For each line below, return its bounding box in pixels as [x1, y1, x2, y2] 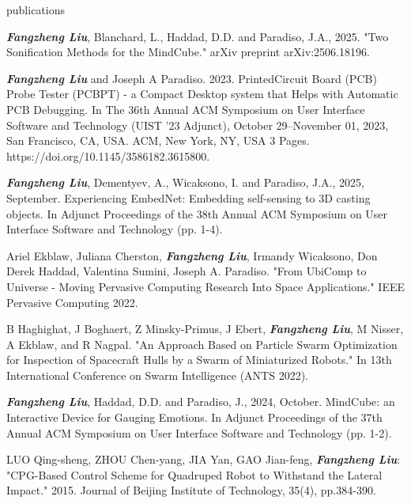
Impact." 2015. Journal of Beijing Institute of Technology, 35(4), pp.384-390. [6, 482, 376, 498]
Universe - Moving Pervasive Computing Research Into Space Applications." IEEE [6, 278, 405, 294]
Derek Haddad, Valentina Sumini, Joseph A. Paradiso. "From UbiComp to [6, 263, 367, 279]
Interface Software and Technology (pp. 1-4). [6, 221, 223, 237]
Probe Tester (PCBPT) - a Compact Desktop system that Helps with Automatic [6, 85, 398, 102]
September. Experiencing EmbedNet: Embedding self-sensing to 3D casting [6, 189, 371, 206]
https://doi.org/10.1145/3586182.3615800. [6, 147, 210, 164]
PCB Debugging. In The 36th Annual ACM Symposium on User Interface [6, 100, 365, 117]
